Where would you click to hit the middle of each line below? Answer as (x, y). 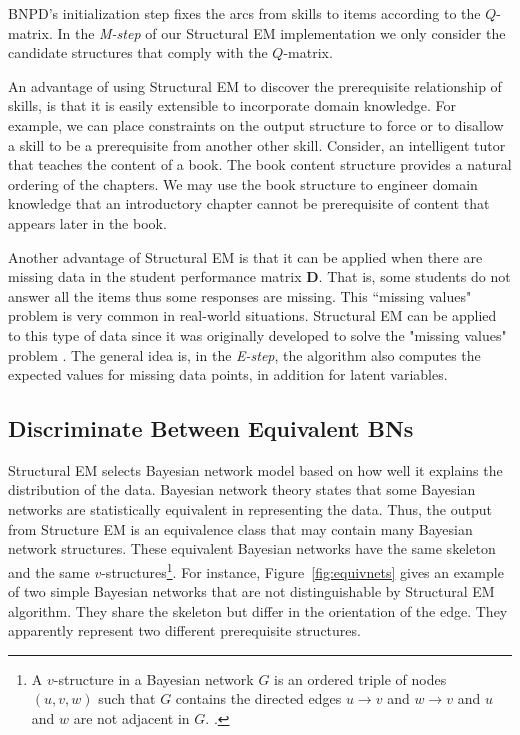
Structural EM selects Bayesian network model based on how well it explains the (255, 469)
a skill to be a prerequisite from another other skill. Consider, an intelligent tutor (257, 144)
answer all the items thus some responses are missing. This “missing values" (240, 295)
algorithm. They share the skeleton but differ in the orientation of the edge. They (258, 610)
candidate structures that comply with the (138, 52)
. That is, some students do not (414, 276)
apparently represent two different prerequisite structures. (184, 630)
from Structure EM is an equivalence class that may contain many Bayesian (240, 528)
